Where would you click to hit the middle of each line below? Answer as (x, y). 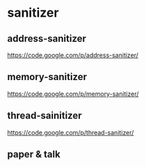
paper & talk (34, 154)
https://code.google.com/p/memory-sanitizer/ (73, 94)
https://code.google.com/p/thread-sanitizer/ (71, 132)
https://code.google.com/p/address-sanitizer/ (73, 55)
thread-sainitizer (44, 116)
